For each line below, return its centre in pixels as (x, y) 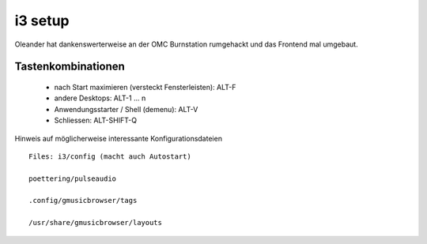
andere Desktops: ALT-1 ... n (100, 98)
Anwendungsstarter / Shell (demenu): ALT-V (126, 109)
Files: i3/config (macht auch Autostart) (110, 156)
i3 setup (42, 21)
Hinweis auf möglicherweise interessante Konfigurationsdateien (119, 138)
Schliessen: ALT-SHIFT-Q (96, 120)
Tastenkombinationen (70, 67)
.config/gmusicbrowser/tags (83, 201)
